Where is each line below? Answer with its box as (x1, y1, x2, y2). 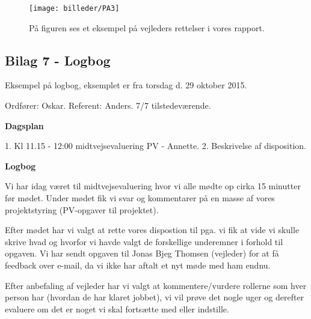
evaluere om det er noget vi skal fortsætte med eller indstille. (5, 302, 229, 315)
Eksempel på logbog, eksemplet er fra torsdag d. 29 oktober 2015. (5, 79, 247, 91)
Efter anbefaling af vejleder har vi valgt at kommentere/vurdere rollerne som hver (5, 279, 307, 291)
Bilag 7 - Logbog (5, 50, 111, 69)
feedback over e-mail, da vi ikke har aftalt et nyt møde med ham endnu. (5, 258, 271, 271)
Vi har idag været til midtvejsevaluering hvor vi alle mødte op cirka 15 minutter (5, 180, 301, 192)
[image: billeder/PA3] (29, 4, 120, 13)
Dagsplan (5, 119, 44, 132)
